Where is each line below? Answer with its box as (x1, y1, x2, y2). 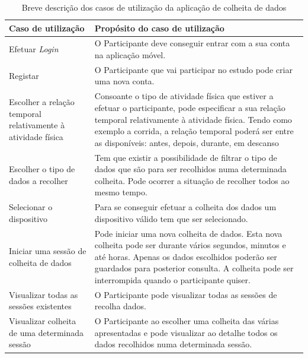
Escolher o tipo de (9, 163, 75, 175)
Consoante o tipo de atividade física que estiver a (94, 90, 274, 102)
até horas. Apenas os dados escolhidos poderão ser (94, 250, 277, 262)
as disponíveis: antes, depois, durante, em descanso (94, 136, 279, 148)
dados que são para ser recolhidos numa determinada (94, 163, 287, 175)
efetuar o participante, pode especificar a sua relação (94, 101, 285, 113)
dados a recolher (9, 174, 68, 186)
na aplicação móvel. (94, 49, 166, 61)
